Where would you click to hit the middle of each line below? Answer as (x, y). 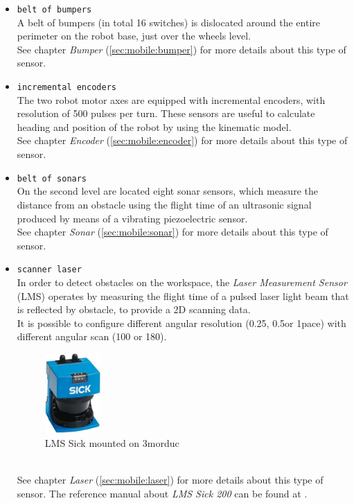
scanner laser (49, 270)
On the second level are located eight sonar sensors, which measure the (167, 191)
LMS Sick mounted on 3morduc (112, 442)
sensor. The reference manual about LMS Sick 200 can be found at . (162, 493)
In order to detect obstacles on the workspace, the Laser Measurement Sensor (182, 282)
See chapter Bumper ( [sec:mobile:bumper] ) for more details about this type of (182, 49)
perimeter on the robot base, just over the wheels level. (134, 36)
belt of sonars (52, 178)
